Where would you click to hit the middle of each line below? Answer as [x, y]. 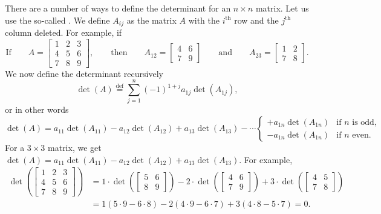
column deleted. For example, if [63, 32]
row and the [256, 20]
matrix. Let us [282, 8]
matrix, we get [75, 148]
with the [204, 20]
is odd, [364, 122]
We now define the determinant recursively [84, 73]
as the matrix [151, 20]
